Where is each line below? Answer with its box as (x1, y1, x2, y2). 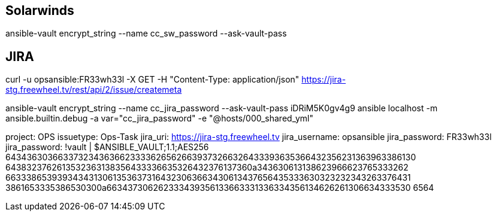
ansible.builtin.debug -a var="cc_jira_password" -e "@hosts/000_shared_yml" (5, 113, 313, 124)
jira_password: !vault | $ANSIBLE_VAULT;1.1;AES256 (5, 142, 209, 153)
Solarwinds (5, 3, 74, 18)
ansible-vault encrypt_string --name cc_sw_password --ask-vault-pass (5, 28, 287, 39)
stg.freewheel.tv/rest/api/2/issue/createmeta (5, 84, 182, 95)
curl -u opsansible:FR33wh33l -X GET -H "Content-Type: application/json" (5, 74, 300, 85)
